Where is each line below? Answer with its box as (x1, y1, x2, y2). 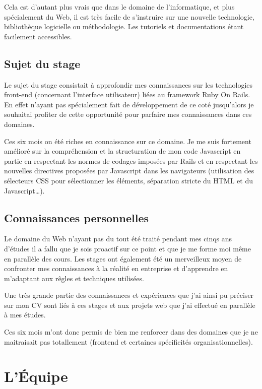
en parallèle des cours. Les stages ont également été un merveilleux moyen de (4, 253, 242, 264)
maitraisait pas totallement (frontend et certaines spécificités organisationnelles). (4, 336, 253, 347)
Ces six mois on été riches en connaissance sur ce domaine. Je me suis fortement (4, 136, 251, 146)
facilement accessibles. (4, 31, 72, 41)
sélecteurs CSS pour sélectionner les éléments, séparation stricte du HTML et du (4, 175, 253, 185)
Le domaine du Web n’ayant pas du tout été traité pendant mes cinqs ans (4, 233, 232, 244)
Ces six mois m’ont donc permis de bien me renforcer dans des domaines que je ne (4, 327, 258, 337)
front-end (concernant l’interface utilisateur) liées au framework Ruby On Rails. (4, 89, 250, 100)
